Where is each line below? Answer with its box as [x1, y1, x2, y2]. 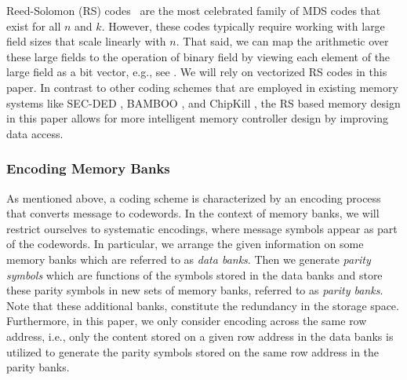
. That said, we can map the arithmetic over [176, 33, 389, 49]
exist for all [6, 17, 61, 34]
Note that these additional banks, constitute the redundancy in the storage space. [6, 297, 399, 313]
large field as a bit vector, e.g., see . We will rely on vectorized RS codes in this [6, 64, 387, 80]
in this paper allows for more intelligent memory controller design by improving [6, 110, 389, 126]
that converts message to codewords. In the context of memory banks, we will [6, 205, 380, 221]
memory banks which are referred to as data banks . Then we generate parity [6, 250, 371, 267]
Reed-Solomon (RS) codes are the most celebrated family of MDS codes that [6, 2, 381, 18]
